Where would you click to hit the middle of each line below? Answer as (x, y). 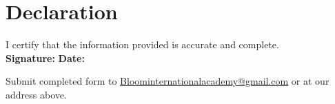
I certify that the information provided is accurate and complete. (142, 44)
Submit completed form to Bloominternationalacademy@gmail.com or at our (167, 81)
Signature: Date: (45, 58)
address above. (36, 94)
